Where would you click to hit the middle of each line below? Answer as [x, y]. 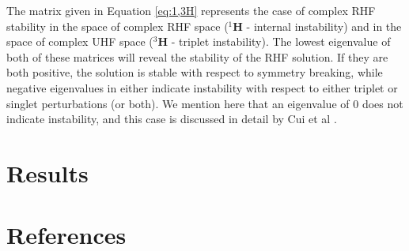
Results [47, 172]
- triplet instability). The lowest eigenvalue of [281, 41]
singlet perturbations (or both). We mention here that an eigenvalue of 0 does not [205, 103]
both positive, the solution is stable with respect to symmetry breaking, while [195, 72]
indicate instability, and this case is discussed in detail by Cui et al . [172, 119]
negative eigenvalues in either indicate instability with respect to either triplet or [202, 87]
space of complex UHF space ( [80, 41]
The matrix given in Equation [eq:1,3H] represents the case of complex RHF [191, 10]
